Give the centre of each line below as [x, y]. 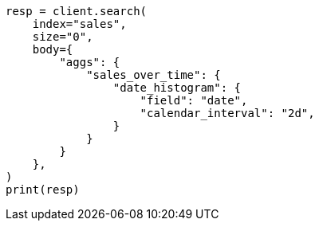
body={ [53, 49]
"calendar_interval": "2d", [227, 113]
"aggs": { [90, 62]
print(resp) [43, 190]
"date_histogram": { [177, 88]
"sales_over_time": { [154, 75]
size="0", [63, 37]
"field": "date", [194, 100]
